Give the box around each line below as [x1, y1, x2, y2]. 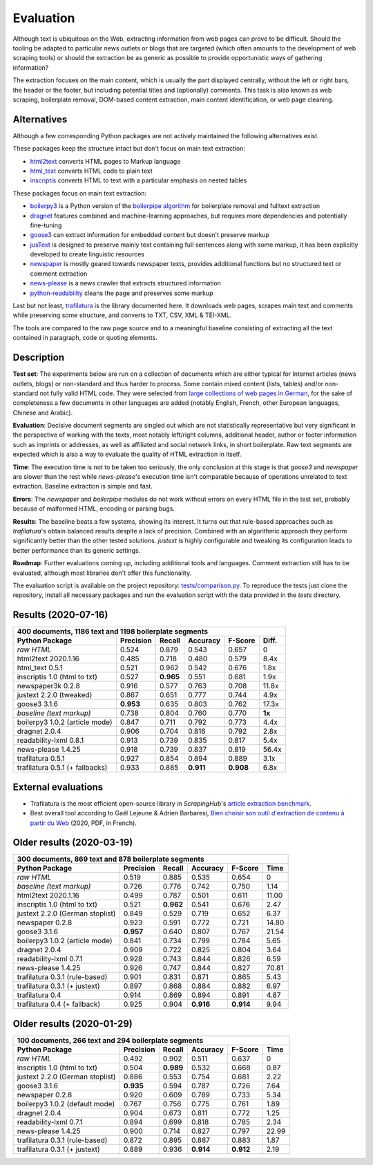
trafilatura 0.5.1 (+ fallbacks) [17, 763, 108, 773]
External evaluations [12, 781, 104, 793]
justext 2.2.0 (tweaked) [17, 690, 93, 700]
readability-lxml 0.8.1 [17, 736, 84, 746]
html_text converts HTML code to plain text [30, 167, 153, 175]
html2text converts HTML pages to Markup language [30, 157, 181, 165]
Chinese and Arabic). [12, 408, 73, 417]
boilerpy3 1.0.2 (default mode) [17, 1099, 115, 1108]
